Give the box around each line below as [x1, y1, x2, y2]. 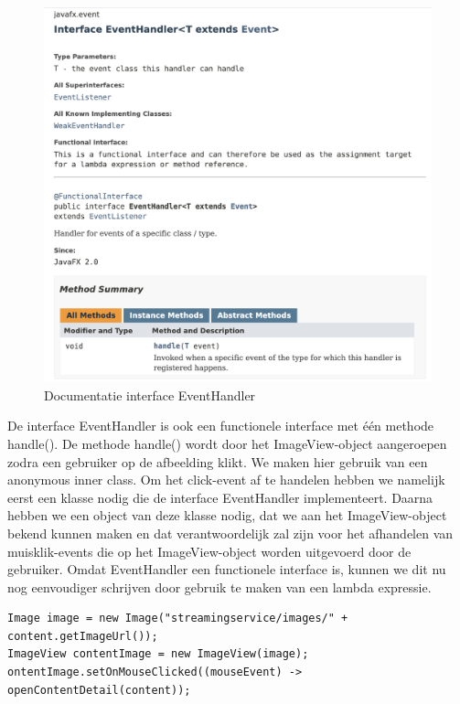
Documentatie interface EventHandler [44, 385, 256, 404]
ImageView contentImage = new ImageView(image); [7, 647, 309, 661]
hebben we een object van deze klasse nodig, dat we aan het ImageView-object [7, 506, 447, 525]
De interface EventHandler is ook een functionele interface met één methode [7, 416, 434, 435]
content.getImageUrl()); [7, 629, 158, 643]
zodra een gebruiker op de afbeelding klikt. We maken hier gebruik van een [7, 452, 428, 471]
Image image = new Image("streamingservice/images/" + [7, 612, 348, 625]
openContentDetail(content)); [7, 683, 191, 697]
